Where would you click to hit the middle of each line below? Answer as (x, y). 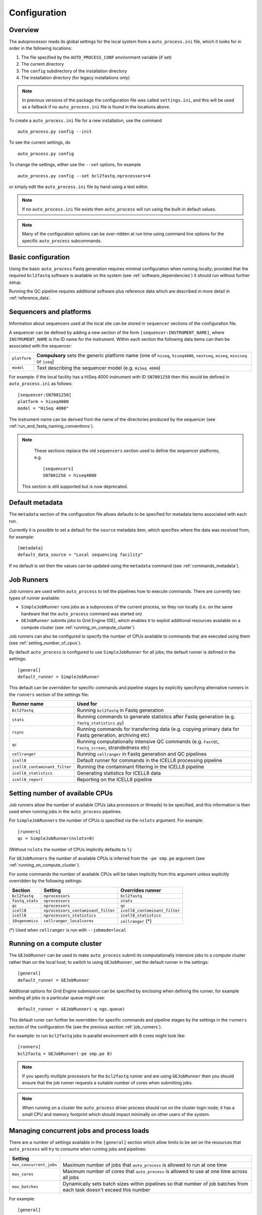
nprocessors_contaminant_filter (80, 911)
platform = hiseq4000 (43, 401)
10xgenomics (25, 921)
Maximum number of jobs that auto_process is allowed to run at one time (145, 1165)
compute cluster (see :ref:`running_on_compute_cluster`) (78, 627)
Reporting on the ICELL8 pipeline (115, 780)
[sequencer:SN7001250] (45, 395)
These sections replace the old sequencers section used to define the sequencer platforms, (127, 451)
